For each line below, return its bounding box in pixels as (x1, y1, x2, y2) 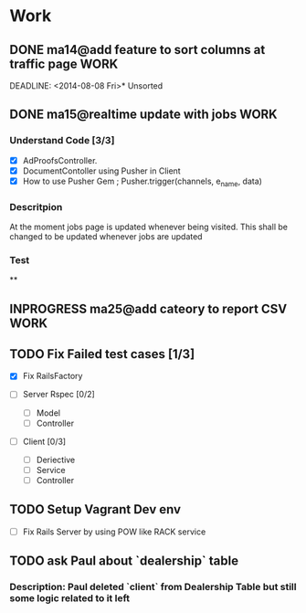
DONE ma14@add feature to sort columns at (9, 42, 266, 58)
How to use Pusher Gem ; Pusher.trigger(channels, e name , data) (22, 175, 263, 188)
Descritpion (9, 200, 63, 213)
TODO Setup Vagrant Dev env (9, 502, 181, 517)
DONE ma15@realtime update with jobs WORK (9, 107, 278, 122)
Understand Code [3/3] (9, 134, 115, 147)
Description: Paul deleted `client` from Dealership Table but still (9, 581, 297, 594)
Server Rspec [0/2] (22, 389, 96, 400)
